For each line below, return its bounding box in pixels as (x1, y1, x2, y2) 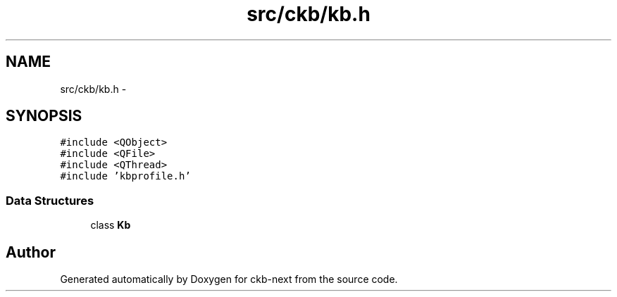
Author (6, 243, 56, 261)
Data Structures (6, 193, 94, 208)
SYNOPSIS (6, 107, 82, 125)
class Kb (90, 219, 131, 232)
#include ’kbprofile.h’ (60, 170, 191, 182)
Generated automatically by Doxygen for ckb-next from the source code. (60, 273, 398, 286)
